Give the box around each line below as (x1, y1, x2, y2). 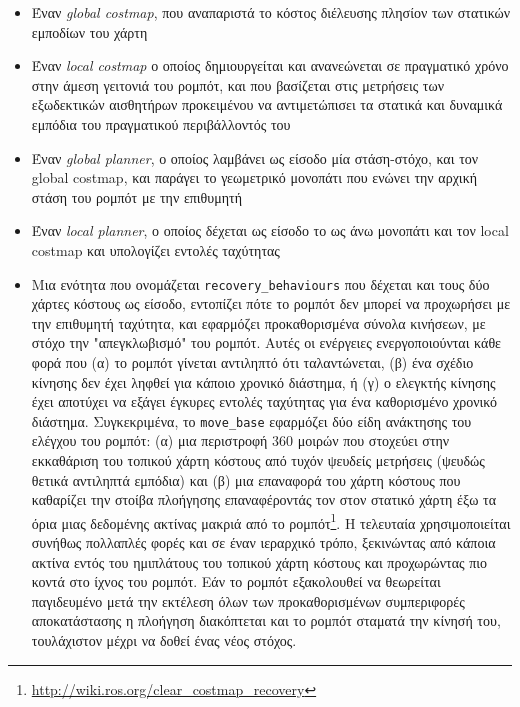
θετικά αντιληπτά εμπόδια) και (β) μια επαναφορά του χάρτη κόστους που (31, 469, 461, 490)
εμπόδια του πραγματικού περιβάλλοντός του (31, 113, 291, 134)
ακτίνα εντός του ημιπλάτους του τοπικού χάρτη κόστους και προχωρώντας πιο (31, 551, 488, 572)
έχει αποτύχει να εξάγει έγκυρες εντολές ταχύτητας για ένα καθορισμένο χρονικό (31, 391, 498, 412)
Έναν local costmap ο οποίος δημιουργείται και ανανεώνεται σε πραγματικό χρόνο (31, 55, 509, 76)
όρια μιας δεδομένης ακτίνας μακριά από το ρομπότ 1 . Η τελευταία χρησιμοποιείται (31, 509, 511, 533)
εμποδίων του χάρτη (31, 21, 148, 42)
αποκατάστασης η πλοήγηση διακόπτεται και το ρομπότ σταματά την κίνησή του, (31, 610, 501, 631)
